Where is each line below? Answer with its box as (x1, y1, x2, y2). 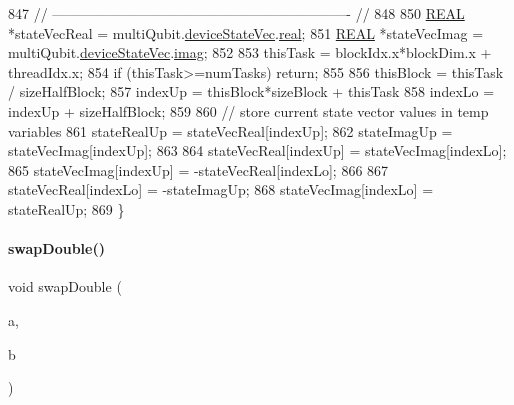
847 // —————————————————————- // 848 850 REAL (8, 3, 465, 23)
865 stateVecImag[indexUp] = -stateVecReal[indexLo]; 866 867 (8, 159, 389, 180)
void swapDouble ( (8, 276, 122, 297)
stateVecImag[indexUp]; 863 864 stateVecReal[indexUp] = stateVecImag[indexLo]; (8, 140, 507, 161)
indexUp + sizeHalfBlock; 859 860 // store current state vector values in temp (8, 100, 489, 121)
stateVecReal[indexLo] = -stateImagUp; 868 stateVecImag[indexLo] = (8, 179, 434, 200)
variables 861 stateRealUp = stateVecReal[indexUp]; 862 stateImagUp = (8, 120, 453, 141)
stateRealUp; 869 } (8, 198, 125, 219)
